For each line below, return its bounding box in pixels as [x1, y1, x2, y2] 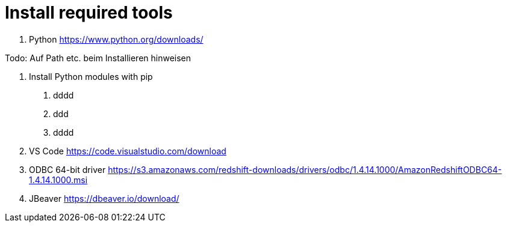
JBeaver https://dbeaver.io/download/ [29, 193, 179, 204]
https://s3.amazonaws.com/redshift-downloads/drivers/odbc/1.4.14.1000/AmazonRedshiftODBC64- [108, 164, 502, 175]
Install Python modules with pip [29, 71, 153, 82]
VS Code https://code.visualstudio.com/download [29, 145, 226, 156]
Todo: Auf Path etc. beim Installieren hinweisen [5, 52, 191, 63]
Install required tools [5, 2, 173, 23]
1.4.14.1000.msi [29, 174, 88, 185]
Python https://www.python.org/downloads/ [29, 34, 204, 44]
